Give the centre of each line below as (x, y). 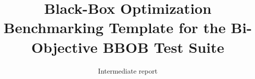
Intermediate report (128, 70)
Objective (64, 47)
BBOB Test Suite (164, 47)
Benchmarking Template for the (115, 27)
